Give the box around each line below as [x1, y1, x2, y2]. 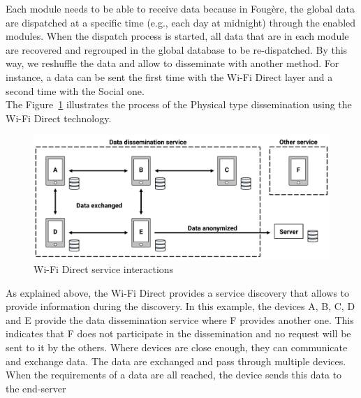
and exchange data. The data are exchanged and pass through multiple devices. [6, 353, 346, 368]
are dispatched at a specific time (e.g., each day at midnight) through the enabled [6, 15, 356, 29]
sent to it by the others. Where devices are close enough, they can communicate [6, 339, 348, 354]
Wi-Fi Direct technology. [6, 110, 112, 125]
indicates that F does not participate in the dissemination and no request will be [6, 326, 351, 341]
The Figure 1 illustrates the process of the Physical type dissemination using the [6, 97, 352, 112]
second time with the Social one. [6, 83, 145, 98]
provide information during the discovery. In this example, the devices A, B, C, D [6, 299, 355, 314]
